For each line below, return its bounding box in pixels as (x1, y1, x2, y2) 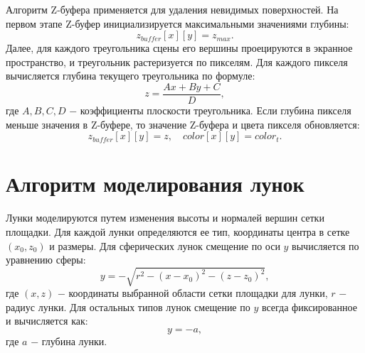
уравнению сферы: (6, 252, 86, 267)
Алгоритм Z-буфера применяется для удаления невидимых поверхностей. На (6, 2, 339, 16)
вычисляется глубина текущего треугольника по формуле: (6, 68, 255, 83)
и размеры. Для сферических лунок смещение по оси (49, 238, 280, 253)
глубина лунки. (41, 334, 107, 349)
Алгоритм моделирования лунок (6, 169, 305, 198)
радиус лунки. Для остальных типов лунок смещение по (6, 299, 250, 314)
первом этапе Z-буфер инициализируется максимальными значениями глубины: (6, 16, 349, 31)
